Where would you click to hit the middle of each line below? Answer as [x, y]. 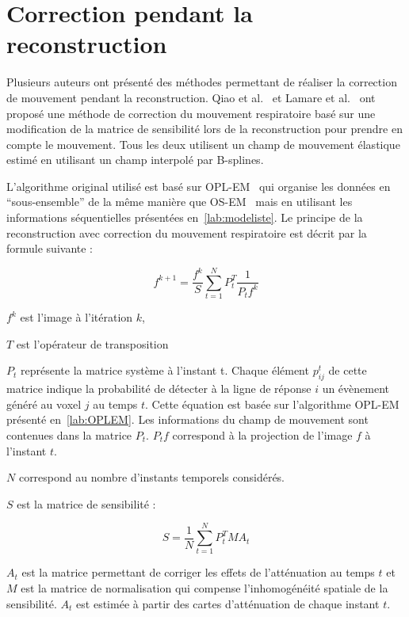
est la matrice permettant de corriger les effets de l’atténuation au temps [198, 572]
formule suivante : [50, 248]
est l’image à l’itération [76, 317]
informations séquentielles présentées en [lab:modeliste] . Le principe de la [185, 217]
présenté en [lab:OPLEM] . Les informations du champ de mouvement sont [187, 419]
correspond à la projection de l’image [262, 434]
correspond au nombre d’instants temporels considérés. [152, 477]
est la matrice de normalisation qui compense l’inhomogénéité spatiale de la [204, 588]
